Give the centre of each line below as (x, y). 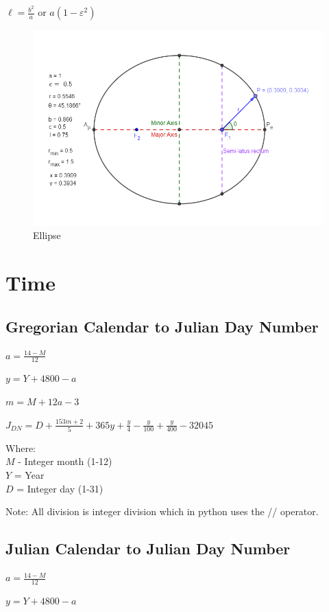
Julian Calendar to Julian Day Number (148, 548)
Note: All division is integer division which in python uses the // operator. (162, 511)
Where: (21, 447)
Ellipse (47, 235)
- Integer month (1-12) (65, 461)
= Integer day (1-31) (60, 488)
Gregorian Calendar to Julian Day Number (162, 326)
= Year (29, 475)
